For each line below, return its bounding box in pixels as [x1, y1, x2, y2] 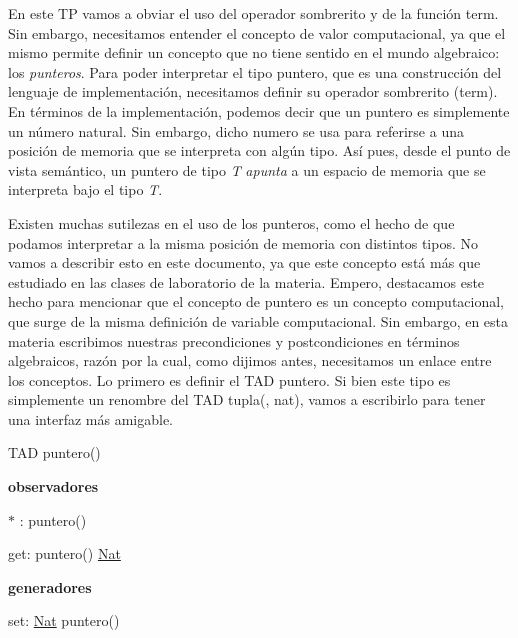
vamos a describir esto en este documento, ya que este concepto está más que [8, 252, 481, 273]
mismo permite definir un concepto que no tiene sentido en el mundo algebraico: [8, 42, 500, 63]
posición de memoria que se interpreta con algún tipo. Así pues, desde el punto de [8, 140, 511, 161]
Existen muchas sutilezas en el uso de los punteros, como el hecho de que [8, 212, 455, 233]
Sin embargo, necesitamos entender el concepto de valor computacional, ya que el [8, 22, 506, 43]
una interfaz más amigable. [8, 408, 174, 429]
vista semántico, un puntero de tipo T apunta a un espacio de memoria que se [8, 159, 486, 180]
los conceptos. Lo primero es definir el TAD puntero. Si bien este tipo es [8, 369, 451, 390]
